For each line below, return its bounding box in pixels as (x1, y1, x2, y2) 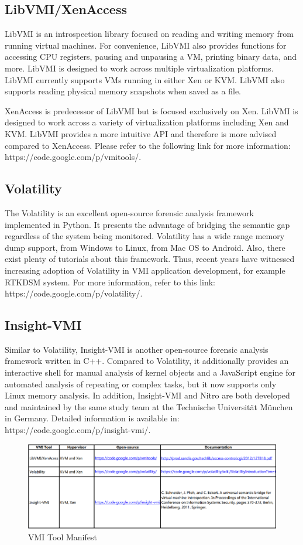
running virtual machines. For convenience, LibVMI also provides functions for (5, 39, 287, 51)
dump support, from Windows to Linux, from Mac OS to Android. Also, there (5, 241, 285, 253)
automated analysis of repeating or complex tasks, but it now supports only (5, 377, 277, 390)
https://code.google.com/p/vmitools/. (5, 151, 142, 163)
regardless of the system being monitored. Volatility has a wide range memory (5, 230, 285, 242)
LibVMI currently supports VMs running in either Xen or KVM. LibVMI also (5, 73, 285, 86)
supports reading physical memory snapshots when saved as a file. (5, 85, 241, 97)
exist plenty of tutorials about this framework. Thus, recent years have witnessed (5, 253, 295, 265)
